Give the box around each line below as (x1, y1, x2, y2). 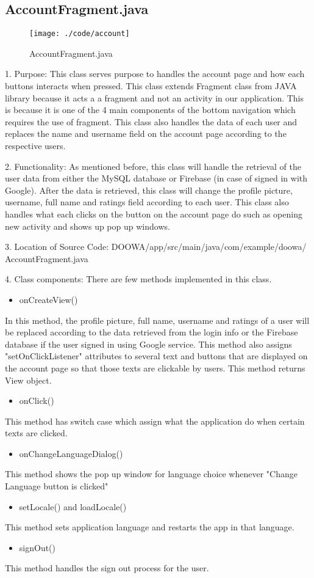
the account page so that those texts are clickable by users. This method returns (5, 361, 305, 374)
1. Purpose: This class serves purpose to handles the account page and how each (5, 67, 305, 80)
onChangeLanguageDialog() (19, 447, 123, 459)
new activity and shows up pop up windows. (5, 219, 170, 232)
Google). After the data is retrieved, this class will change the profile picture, (5, 183, 293, 196)
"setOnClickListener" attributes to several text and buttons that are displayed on (5, 349, 308, 362)
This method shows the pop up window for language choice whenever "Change (5, 467, 298, 480)
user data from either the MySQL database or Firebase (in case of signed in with (5, 172, 308, 185)
